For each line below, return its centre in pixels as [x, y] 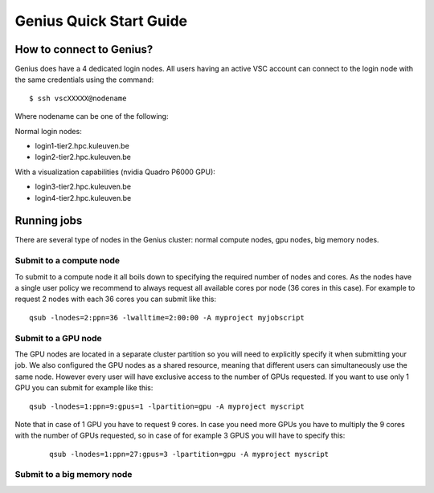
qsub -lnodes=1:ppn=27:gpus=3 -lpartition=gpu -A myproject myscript [189, 454]
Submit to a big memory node [74, 475]
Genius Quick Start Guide [101, 21]
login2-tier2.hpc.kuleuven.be [83, 157]
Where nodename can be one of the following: [92, 116]
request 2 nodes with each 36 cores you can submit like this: [116, 299]
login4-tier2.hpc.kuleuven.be [83, 198]
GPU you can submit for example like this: [84, 388]
